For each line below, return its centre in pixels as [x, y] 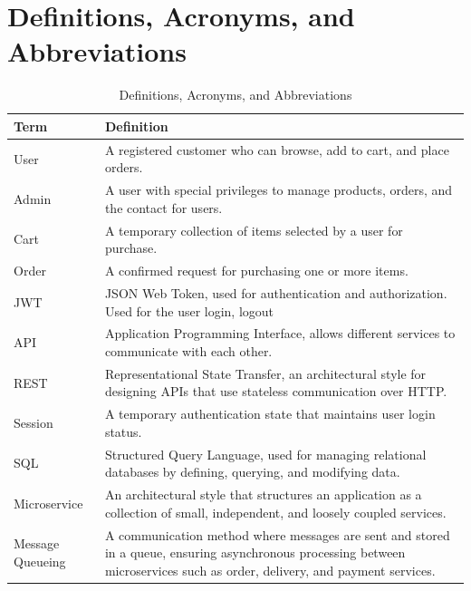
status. [123, 431]
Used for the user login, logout [189, 310]
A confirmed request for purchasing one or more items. [256, 271]
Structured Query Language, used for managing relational [265, 454]
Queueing [40, 561]
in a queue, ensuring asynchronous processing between [255, 552]
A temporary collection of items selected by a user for [254, 230]
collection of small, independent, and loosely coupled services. [275, 512]
